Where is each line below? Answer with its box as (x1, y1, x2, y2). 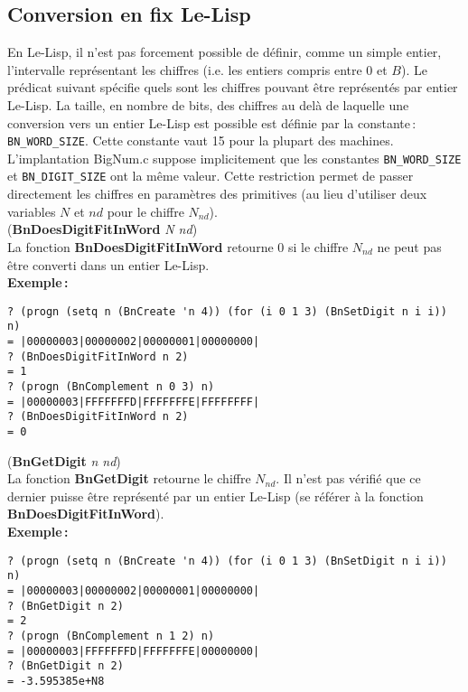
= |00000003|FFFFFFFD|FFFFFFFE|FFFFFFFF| (7, 395, 260, 408)
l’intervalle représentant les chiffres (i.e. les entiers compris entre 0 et (7, 60, 388, 79)
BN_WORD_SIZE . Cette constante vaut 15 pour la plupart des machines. (7, 131, 394, 150)
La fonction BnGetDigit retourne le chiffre (7, 469, 251, 488)
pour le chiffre (107, 201, 184, 220)
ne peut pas (377, 237, 442, 256)
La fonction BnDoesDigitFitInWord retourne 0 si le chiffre (7, 237, 349, 256)
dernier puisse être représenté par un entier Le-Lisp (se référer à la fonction (7, 486, 424, 505)
